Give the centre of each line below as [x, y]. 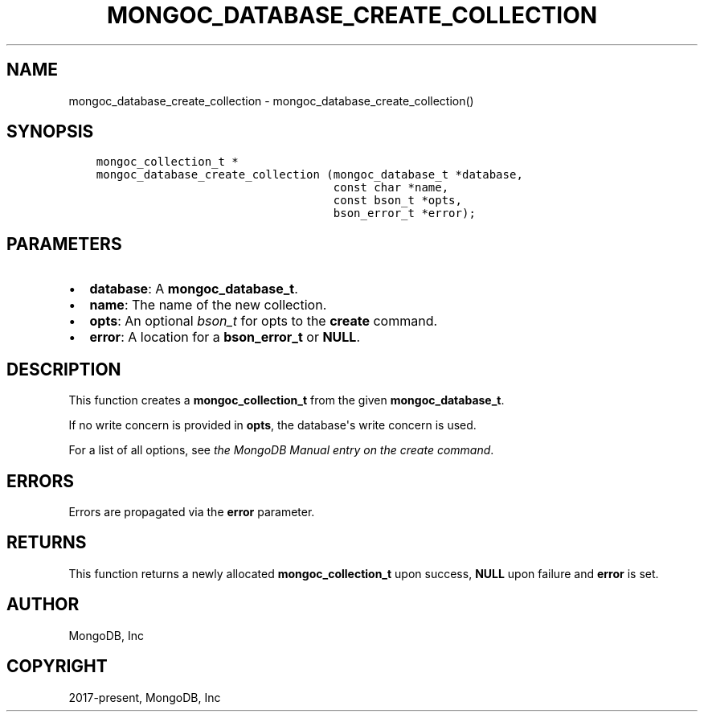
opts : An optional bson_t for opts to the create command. [264, 321]
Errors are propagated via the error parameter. [192, 511]
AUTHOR [43, 605]
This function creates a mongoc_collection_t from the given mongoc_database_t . [287, 400]
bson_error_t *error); [404, 213]
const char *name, [391, 188]
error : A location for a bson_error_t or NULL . [225, 337]
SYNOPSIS [50, 132]
